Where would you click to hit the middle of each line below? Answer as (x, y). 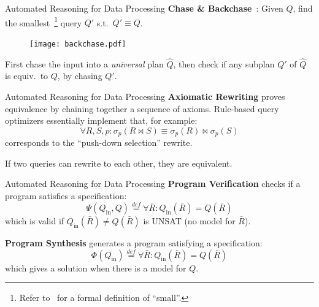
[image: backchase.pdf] (78, 44)
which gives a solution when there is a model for (96, 267)
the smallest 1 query (44, 21)
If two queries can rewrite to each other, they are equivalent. (119, 163)
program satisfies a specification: (66, 195)
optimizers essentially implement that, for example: (101, 120)
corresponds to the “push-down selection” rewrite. (99, 142)
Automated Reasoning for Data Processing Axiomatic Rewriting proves (145, 96)
